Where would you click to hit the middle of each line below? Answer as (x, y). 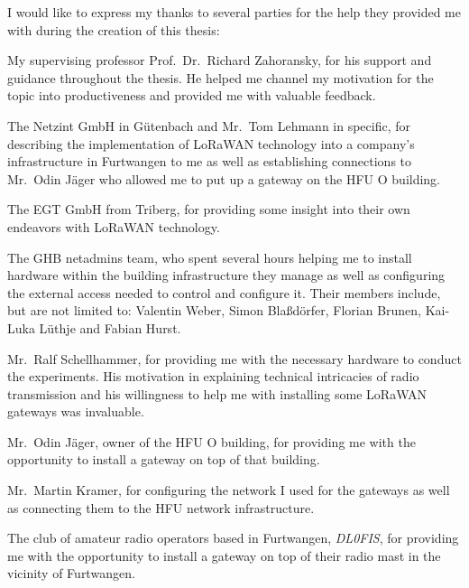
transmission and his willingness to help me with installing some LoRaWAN (217, 393)
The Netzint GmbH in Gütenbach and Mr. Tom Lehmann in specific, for (209, 125)
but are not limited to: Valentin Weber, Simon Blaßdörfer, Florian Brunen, (215, 310)
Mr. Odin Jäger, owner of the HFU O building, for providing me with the (212, 441)
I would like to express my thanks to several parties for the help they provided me (234, 12)
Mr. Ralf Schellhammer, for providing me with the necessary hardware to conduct (234, 358)
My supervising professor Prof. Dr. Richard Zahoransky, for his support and (220, 60)
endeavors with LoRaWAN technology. (114, 226)
